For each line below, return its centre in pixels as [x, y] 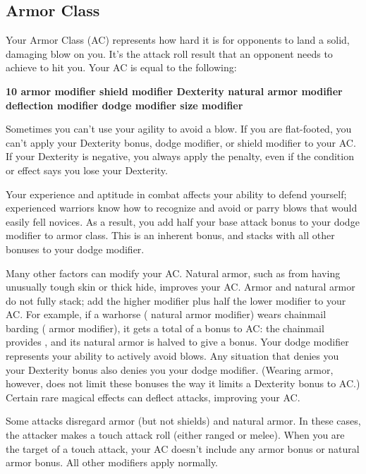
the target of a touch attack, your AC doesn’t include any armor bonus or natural [183, 448]
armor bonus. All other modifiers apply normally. [112, 462]
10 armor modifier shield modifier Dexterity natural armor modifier [174, 91]
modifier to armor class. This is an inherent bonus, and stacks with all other [170, 235]
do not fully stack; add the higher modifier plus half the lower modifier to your [176, 300]
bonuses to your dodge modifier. [75, 249]
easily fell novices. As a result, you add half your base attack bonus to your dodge [183, 221]
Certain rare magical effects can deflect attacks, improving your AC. [153, 397]
